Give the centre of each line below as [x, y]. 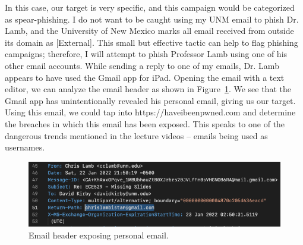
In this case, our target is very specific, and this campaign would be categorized [150, 7]
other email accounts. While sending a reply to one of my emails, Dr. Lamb [142, 65]
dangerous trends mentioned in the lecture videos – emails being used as [136, 135]
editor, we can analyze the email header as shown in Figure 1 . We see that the [148, 89]
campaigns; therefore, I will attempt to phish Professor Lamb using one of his [146, 54]
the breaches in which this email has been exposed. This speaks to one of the [145, 123]
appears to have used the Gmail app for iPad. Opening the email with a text [145, 77]
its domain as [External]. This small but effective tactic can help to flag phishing [151, 42]
